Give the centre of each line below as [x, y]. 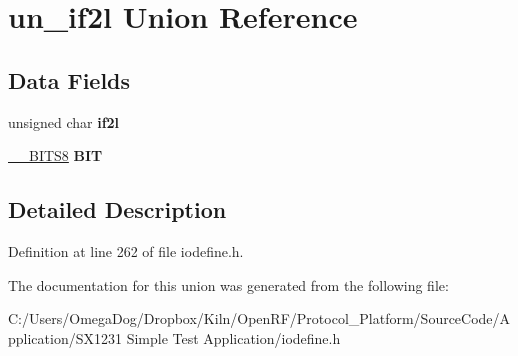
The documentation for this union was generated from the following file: [228, 284]
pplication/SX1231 [65, 337]
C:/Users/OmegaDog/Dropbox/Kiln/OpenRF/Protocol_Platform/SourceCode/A [259, 318]
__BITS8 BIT [55, 155]
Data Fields [69, 79]
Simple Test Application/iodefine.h [233, 337]
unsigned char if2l [64, 121]
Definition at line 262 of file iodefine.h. [126, 250]
